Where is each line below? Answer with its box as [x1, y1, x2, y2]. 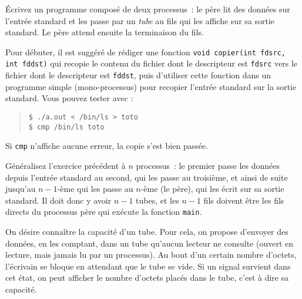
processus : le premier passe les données [136, 159, 280, 171]
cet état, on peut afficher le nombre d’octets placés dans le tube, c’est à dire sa [5, 271, 289, 284]
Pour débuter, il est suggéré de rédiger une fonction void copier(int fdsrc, [5, 45, 286, 58]
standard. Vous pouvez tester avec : [5, 92, 133, 104]
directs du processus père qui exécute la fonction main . [5, 205, 202, 218]
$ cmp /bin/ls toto [28, 122, 105, 131]
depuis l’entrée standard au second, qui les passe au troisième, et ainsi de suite [5, 171, 288, 183]
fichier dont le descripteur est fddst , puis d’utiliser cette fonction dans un [5, 69, 271, 81]
